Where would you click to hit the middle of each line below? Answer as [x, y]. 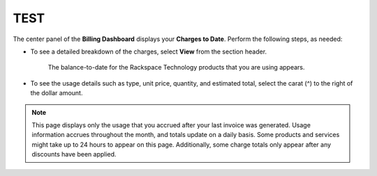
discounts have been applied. [74, 154]
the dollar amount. [57, 93]
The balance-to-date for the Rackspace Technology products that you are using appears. [176, 67]
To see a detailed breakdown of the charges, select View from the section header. [149, 51]
